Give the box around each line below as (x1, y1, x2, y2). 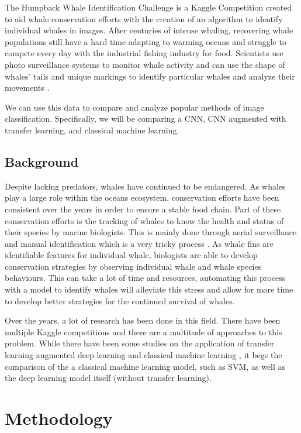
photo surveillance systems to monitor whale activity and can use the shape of (5, 58, 285, 70)
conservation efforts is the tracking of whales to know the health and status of (5, 214, 284, 226)
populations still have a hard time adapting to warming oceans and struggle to (5, 35, 286, 47)
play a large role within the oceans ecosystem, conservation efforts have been (5, 191, 279, 204)
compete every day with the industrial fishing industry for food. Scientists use (5, 47, 283, 59)
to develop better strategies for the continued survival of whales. (5, 294, 235, 307)
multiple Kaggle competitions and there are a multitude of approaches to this (5, 325, 282, 338)
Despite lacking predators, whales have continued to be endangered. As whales (5, 180, 286, 192)
